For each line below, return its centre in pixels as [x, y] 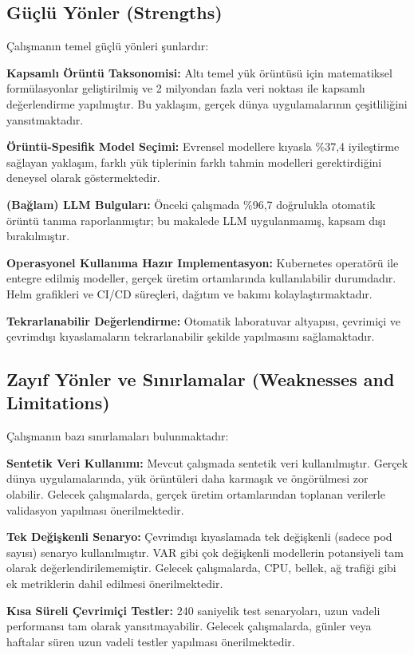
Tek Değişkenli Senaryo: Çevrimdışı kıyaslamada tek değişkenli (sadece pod [199, 537]
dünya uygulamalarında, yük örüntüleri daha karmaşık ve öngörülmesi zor [187, 478]
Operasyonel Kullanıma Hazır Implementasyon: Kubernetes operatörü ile [203, 262]
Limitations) [58, 402]
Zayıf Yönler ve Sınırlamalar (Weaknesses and [201, 379]
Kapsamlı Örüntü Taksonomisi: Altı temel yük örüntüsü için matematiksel [199, 72]
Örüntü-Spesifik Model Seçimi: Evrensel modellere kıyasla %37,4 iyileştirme [203, 146]
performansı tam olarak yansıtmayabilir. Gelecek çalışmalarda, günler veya [189, 626]
